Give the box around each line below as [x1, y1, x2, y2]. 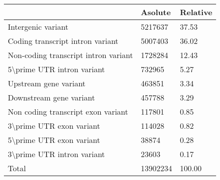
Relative [179, 6, 213, 18]
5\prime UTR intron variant [8, 63, 105, 75]
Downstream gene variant [8, 92, 95, 103]
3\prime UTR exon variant [8, 120, 100, 131]
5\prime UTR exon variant [8, 134, 100, 145]
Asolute [140, 6, 171, 18]
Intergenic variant [8, 21, 68, 32]
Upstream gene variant [8, 78, 86, 89]
